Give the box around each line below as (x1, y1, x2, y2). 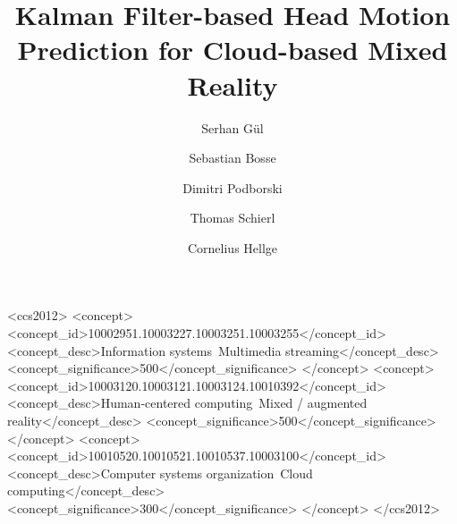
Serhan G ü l (201, 118, 264, 137)
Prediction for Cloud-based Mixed (17, 31, 448, 68)
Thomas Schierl (190, 208, 275, 227)
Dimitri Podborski (182, 178, 283, 197)
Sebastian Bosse (189, 148, 276, 167)
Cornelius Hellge (187, 238, 278, 257)
